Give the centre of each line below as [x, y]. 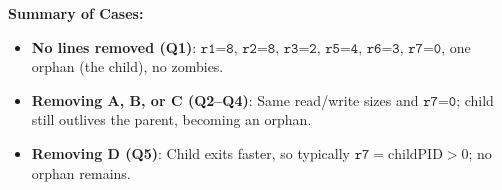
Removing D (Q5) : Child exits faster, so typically [190, 152]
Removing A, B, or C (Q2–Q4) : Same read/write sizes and [225, 99]
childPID [415, 154]
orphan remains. [81, 172]
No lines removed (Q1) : [114, 46]
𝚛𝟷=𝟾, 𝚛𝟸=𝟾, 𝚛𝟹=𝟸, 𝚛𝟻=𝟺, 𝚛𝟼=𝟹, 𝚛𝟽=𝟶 [321, 48]
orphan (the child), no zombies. [127, 66]
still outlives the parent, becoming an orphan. [171, 119]
